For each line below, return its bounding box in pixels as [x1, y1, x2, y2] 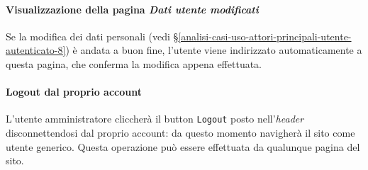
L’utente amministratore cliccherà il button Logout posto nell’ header [6, 111, 304, 126]
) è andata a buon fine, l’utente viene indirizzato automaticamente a [65, 42, 362, 57]
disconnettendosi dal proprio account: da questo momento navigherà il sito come [6, 125, 355, 140]
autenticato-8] [6, 42, 66, 57]
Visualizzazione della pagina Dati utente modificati [6, 1, 259, 16]
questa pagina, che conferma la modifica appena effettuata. [6, 56, 262, 71]
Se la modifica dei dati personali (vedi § [6, 28, 179, 43]
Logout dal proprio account [6, 84, 142, 99]
